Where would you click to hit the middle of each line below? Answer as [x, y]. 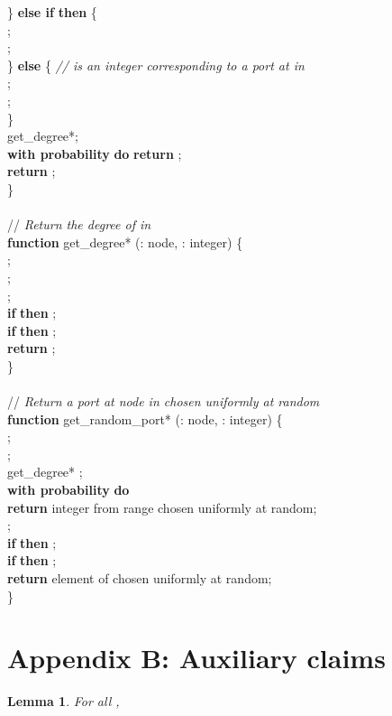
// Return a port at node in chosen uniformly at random [164, 401]
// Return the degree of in [79, 224]
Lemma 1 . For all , [64, 701]
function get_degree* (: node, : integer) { [125, 242]
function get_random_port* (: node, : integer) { [145, 418]
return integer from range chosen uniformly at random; [162, 507]
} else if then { [52, 12]
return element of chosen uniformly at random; [140, 578]
